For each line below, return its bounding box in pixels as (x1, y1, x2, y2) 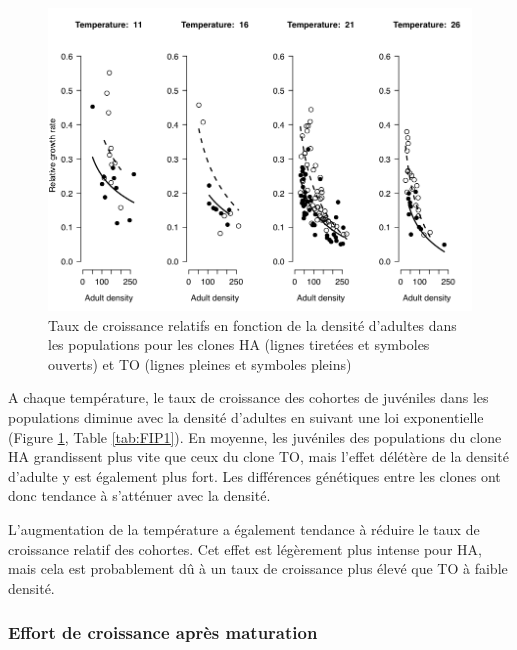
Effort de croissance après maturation (8, 620, 318, 645)
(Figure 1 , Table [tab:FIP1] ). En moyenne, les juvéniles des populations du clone (8, 426, 502, 447)
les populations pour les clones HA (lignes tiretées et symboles (48, 334, 430, 355)
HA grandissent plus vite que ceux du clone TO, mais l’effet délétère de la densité (8, 446, 509, 467)
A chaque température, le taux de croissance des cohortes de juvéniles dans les (8, 387, 489, 408)
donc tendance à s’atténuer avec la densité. (8, 485, 271, 506)
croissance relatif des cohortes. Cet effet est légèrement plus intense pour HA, (8, 538, 482, 559)
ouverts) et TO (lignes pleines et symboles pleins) (48, 353, 352, 374)
